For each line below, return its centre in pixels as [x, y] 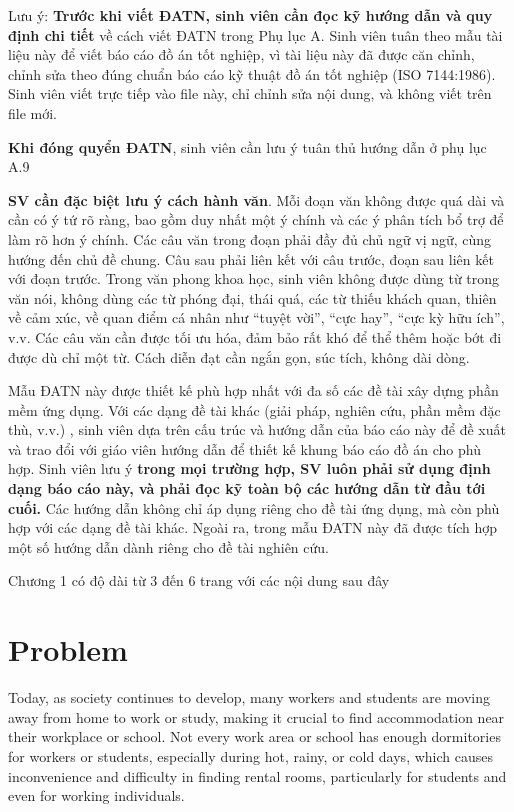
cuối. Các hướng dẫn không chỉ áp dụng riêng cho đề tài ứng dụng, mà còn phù [254, 507]
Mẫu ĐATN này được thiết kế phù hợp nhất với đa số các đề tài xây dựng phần [253, 390]
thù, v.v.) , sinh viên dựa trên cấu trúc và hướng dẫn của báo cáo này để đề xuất [257, 429]
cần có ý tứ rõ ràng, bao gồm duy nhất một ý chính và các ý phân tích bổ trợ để [256, 219]
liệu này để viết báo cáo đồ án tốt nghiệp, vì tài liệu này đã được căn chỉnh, [241, 54]
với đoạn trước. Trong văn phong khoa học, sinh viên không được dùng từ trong [254, 278]
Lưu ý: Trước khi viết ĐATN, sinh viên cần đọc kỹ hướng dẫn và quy [250, 15]
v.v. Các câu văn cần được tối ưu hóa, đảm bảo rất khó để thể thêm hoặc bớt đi [255, 336]
